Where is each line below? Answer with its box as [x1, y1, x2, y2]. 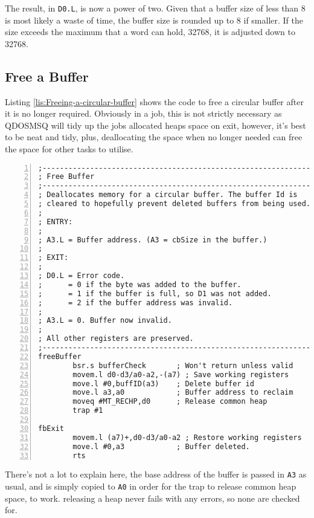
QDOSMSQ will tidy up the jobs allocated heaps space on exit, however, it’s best [5, 118, 306, 131]
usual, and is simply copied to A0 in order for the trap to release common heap [5, 480, 296, 493]
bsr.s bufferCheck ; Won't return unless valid [72, 361, 293, 370]
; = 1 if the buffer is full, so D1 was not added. [38, 289, 272, 298]
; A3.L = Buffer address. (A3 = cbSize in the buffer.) [38, 235, 268, 244]
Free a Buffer [5, 66, 89, 85]
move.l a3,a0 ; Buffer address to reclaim [72, 388, 293, 397]
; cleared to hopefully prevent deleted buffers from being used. [38, 199, 311, 209]
